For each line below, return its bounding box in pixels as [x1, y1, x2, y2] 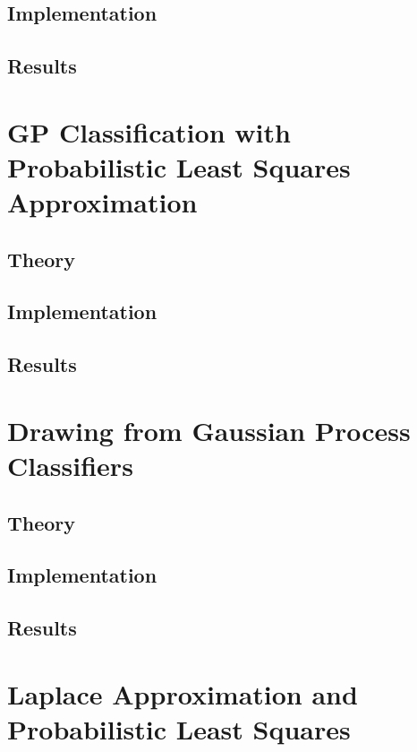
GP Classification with [7, 113, 291, 150]
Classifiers [7, 447, 133, 484]
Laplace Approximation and [7, 675, 358, 712]
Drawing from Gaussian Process [7, 411, 411, 448]
